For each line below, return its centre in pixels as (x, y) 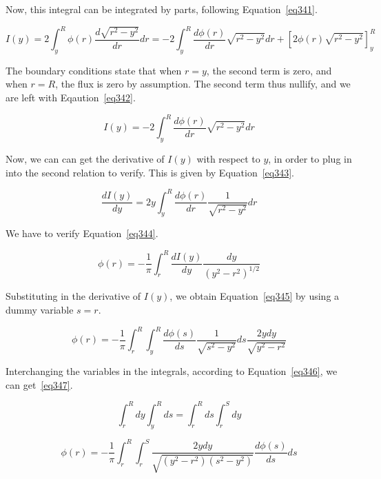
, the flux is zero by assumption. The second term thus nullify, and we (203, 84)
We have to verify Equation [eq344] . (82, 233)
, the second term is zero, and (269, 70)
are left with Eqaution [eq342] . (71, 98)
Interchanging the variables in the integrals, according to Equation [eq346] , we (172, 370)
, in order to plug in (310, 158)
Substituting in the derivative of (73, 296)
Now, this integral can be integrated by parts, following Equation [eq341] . (162, 9)
